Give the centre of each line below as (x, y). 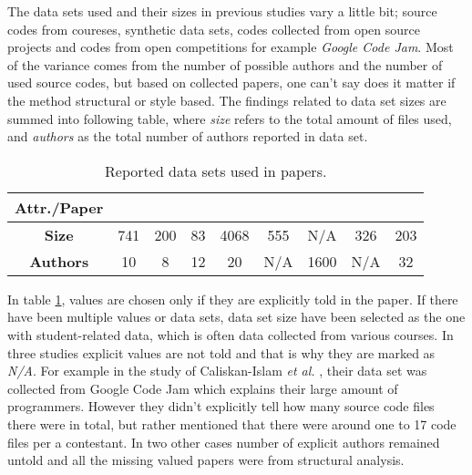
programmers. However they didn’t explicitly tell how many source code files (221, 406)
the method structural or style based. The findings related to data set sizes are (227, 100)
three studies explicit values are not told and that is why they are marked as (221, 352)
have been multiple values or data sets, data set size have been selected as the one (236, 317)
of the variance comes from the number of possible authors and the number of (225, 64)
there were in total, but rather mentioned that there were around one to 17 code (232, 423)
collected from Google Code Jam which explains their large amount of (203, 388)
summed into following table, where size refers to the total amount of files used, (230, 118)
